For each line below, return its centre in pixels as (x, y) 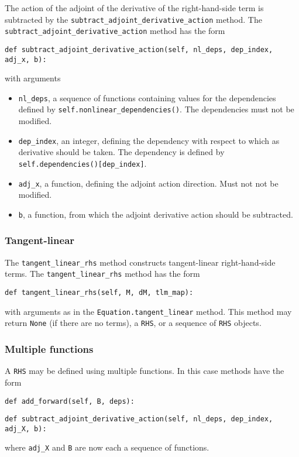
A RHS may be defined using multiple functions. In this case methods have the (145, 371)
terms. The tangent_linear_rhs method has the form (102, 274)
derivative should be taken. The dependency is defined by (121, 152)
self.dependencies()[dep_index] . (83, 163)
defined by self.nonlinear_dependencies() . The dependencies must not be (156, 109)
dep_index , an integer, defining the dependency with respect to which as (149, 140)
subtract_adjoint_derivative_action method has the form (115, 31)
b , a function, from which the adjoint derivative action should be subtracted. (156, 214)
